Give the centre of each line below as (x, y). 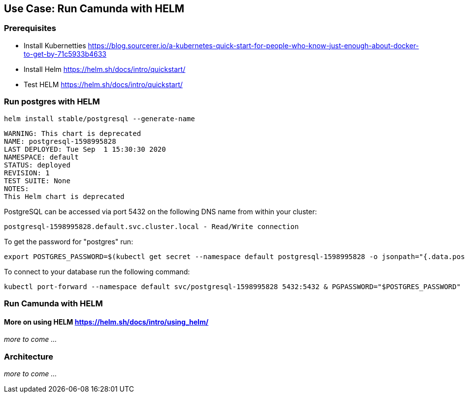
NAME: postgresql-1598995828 (60, 141)
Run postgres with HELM (52, 102)
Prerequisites (30, 28)
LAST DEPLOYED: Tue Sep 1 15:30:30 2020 (85, 149)
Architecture (29, 356)
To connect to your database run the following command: (97, 271)
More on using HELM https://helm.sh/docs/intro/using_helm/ (106, 322)
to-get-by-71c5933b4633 (65, 54)
